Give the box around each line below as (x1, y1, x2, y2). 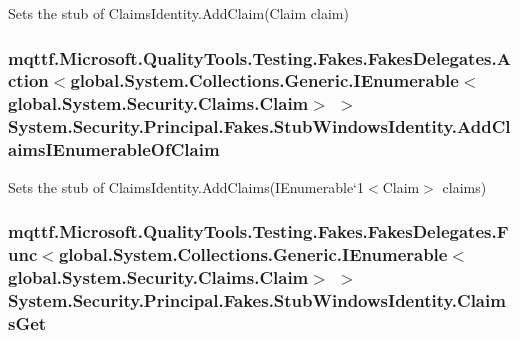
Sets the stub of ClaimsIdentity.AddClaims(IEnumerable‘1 (8, 176, 365, 197)
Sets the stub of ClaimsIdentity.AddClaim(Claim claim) (8, 3, 349, 23)
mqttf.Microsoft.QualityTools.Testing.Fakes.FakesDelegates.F (8, 219, 509, 244)
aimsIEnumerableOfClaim (8, 137, 220, 162)
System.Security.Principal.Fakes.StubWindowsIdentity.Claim (8, 287, 506, 312)
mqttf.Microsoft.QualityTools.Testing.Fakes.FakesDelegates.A (8, 45, 511, 70)
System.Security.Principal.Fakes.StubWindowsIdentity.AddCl (8, 114, 511, 139)
